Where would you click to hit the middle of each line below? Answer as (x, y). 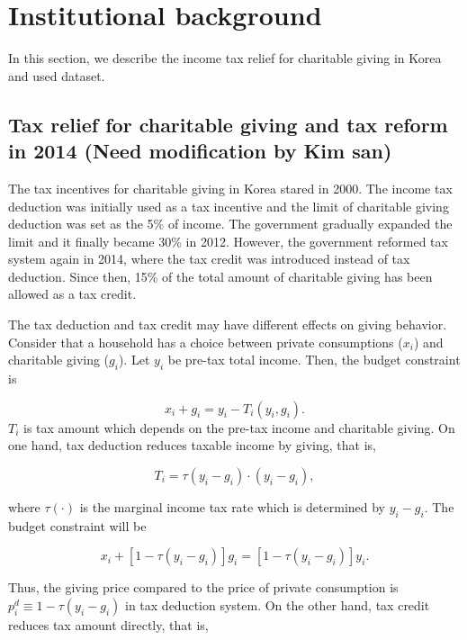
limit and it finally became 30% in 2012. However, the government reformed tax (228, 241)
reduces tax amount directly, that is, (108, 624)
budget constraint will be (77, 525)
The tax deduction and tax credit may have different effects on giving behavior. (228, 325)
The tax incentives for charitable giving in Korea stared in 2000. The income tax (230, 188)
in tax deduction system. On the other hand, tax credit (278, 604)
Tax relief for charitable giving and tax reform (228, 124)
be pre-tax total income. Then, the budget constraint (314, 360)
